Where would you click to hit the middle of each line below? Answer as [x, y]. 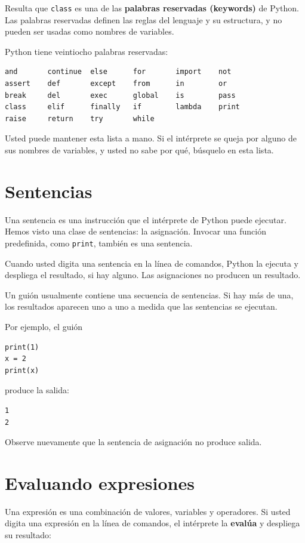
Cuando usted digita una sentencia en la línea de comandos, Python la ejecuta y [152, 263]
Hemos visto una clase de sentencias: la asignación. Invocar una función [135, 231]
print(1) [22, 347]
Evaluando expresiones [100, 482]
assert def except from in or [116, 84]
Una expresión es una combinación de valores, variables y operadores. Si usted [148, 511]
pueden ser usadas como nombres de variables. [90, 31]
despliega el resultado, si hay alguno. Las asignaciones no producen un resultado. [153, 275]
